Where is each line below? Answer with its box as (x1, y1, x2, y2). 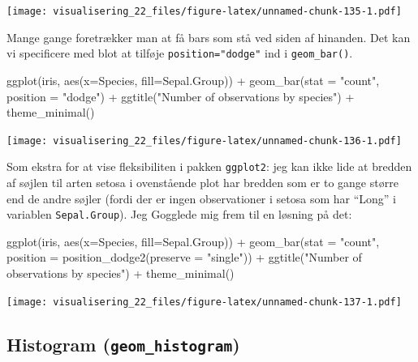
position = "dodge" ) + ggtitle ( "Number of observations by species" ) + (6, 87, 355, 104)
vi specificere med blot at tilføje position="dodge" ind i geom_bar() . (6, 45, 353, 62)
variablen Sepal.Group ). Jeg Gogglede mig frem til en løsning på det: (6, 206, 352, 223)
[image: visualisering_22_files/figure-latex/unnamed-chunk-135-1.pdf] (6, 6, 402, 17)
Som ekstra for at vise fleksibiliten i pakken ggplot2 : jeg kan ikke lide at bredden (6, 158, 412, 175)
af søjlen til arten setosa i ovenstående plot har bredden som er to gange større (6, 174, 399, 190)
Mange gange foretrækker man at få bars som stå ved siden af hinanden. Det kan (6, 28, 411, 45)
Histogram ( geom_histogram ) (6, 331, 240, 356)
